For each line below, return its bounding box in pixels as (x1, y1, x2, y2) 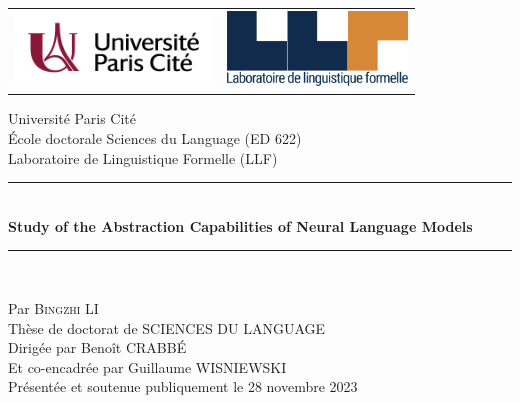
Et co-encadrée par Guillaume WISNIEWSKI (8, 356, 287, 377)
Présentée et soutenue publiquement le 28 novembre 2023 (8, 376, 358, 397)
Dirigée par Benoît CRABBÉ (8, 337, 187, 358)
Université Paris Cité (8, 108, 136, 129)
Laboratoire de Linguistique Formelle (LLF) (8, 147, 278, 168)
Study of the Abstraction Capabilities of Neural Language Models (8, 215, 473, 236)
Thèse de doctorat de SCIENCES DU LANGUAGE (8, 317, 326, 338)
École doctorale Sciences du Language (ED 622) (8, 128, 302, 149)
